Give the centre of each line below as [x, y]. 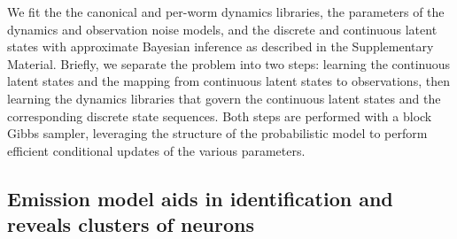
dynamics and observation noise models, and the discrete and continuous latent [222, 29]
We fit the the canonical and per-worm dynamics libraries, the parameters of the [226, 12]
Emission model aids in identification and [200, 198]
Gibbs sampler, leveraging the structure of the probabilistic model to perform [217, 133]
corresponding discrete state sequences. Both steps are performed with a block [220, 116]
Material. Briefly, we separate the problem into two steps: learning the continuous [229, 63]
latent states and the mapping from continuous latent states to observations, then [228, 81]
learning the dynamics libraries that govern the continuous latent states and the [224, 98]
